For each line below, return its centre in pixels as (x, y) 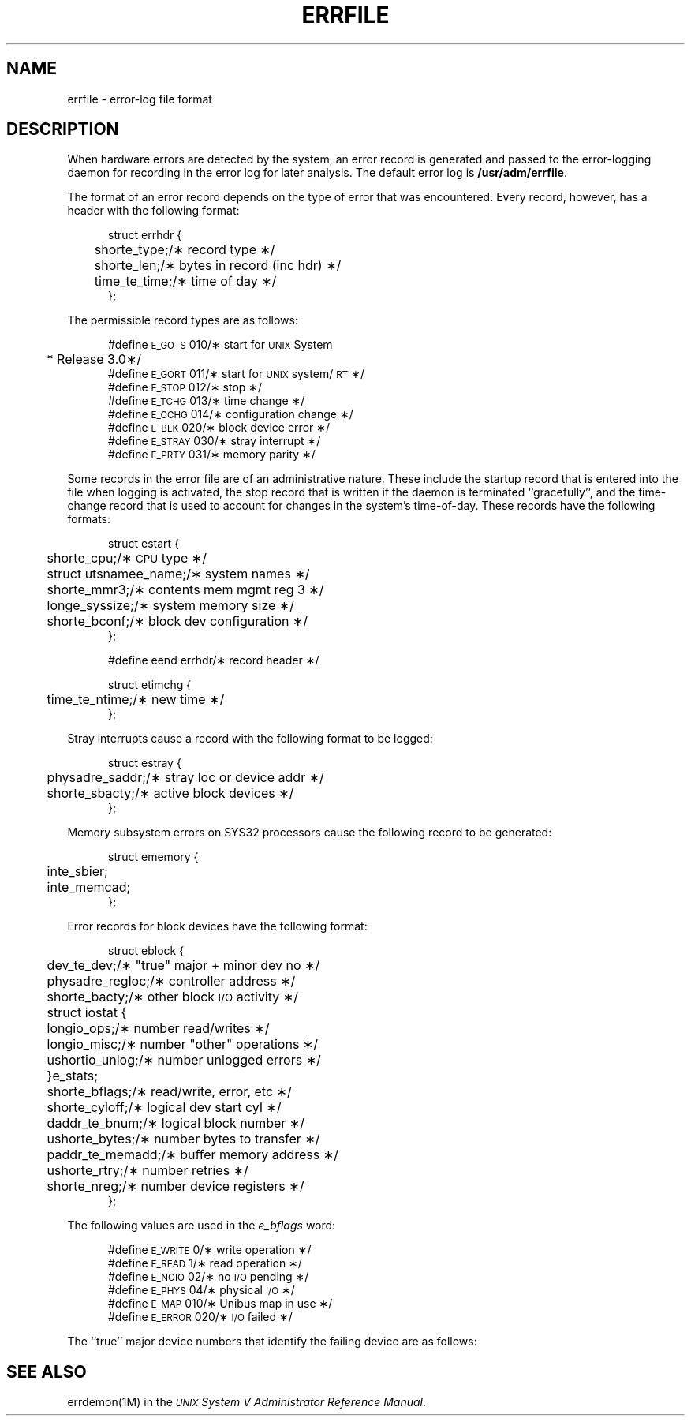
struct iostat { (87, 1013)
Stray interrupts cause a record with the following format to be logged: (250, 739)
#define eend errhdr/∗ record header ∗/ (214, 660)
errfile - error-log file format (140, 99)
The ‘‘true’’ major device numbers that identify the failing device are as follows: (272, 1342)
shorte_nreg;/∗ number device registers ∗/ (176, 1186)
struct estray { (145, 763)
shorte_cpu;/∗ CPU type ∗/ (127, 558)
